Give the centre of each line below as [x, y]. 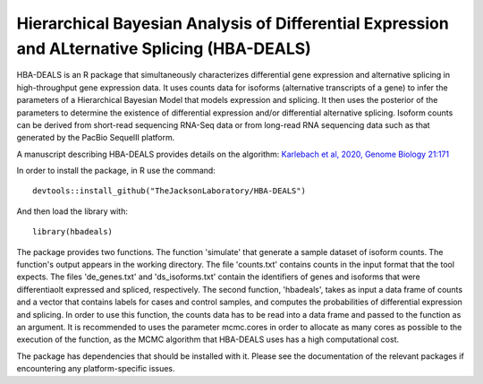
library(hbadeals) [73, 232]
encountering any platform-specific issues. [96, 369]
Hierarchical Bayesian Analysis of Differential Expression [233, 23]
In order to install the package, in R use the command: [116, 171]
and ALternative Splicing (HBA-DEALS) [164, 48]
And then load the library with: [72, 211]
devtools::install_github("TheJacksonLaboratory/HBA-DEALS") [169, 191]
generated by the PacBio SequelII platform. [96, 138]
